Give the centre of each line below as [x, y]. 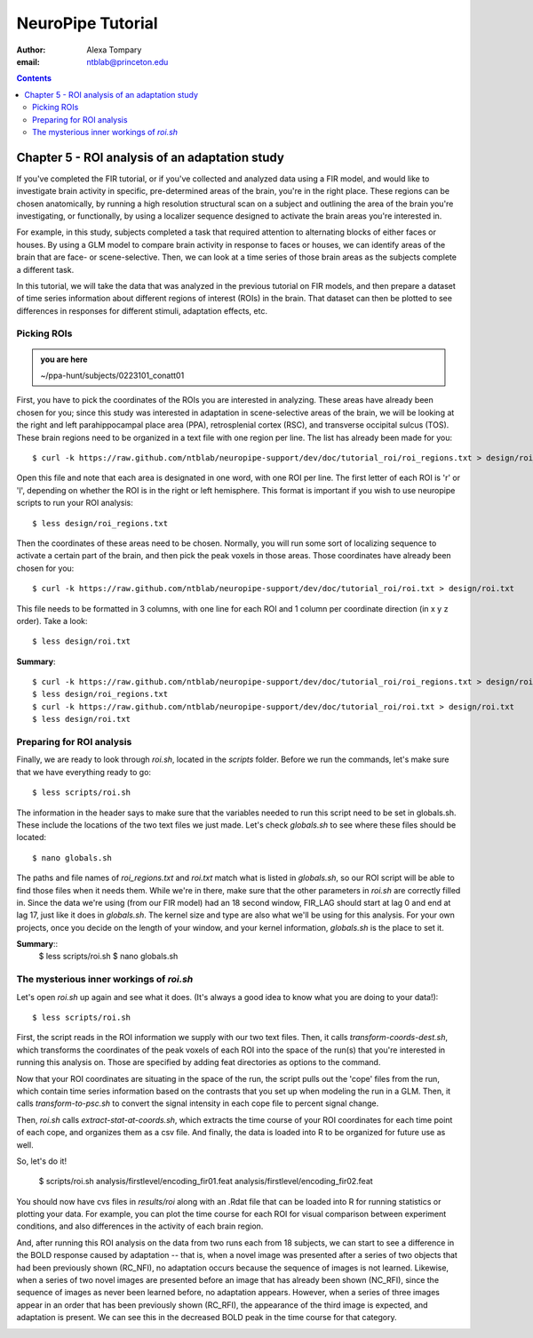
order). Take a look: [52, 621]
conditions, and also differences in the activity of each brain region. [140, 1226]
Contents [34, 78]
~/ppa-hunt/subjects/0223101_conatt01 [112, 376]
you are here [64, 359]
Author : [31, 50]
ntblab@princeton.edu [127, 61]
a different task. [45, 269]
